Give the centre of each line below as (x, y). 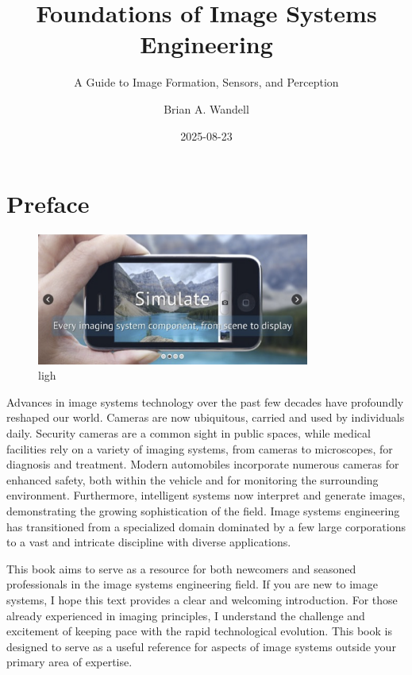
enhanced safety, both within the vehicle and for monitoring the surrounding (193, 479)
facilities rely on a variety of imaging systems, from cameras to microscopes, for (200, 448)
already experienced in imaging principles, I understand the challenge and (186, 615)
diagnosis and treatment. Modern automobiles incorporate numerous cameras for (203, 464)
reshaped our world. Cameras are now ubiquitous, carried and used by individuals (206, 417)
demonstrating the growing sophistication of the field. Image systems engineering (203, 510)
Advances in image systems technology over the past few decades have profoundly (205, 401)
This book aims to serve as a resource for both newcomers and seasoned (181, 568)
